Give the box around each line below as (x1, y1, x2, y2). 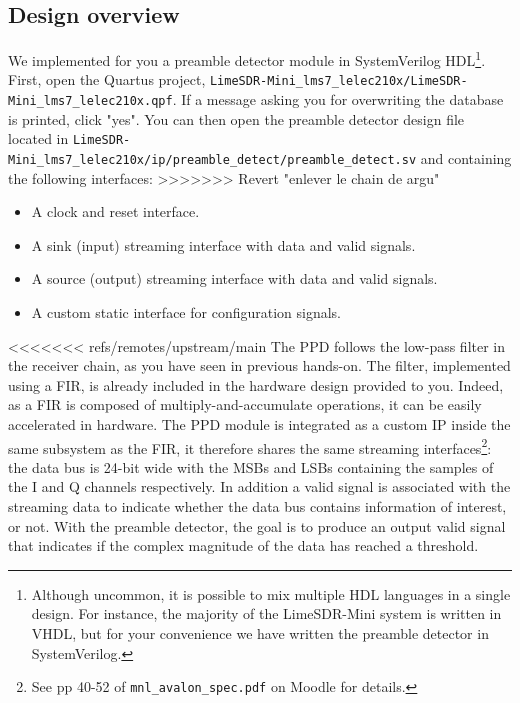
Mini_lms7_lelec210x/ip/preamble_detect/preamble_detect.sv (8, 153, 417, 168)
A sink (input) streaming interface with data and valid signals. (31, 234, 416, 255)
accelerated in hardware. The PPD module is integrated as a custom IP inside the (8, 414, 511, 435)
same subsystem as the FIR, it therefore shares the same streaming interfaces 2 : (8, 434, 492, 458)
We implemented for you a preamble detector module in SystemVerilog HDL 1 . (8, 47, 486, 70)
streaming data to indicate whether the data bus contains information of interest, (8, 496, 507, 517)
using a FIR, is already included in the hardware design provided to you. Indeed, (8, 374, 504, 395)
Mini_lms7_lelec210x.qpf (8, 94, 173, 109)
